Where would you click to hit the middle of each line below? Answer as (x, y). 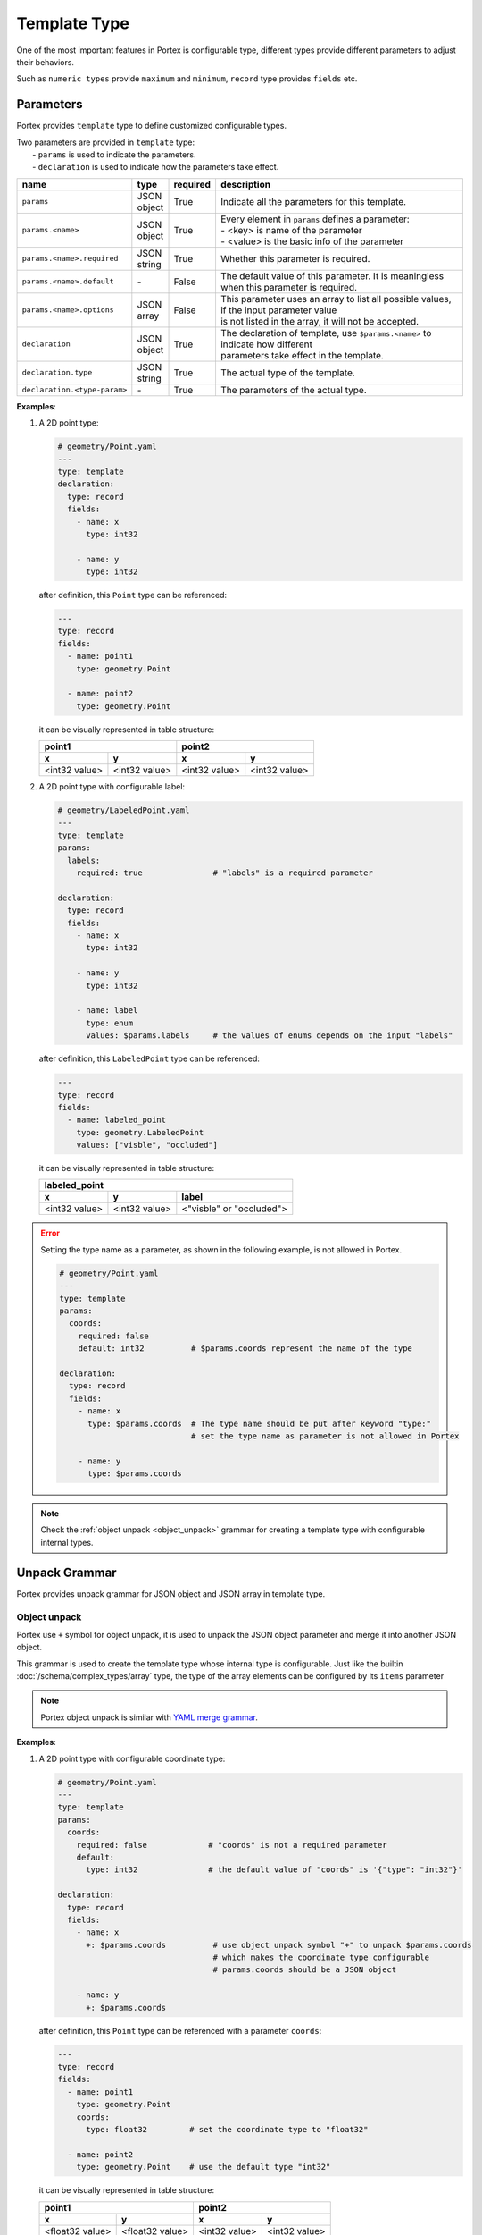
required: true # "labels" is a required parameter (225, 873)
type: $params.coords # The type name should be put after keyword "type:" (260, 1423)
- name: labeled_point (117, 1120)
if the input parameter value (278, 310)
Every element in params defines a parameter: (315, 219)
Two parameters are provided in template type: (106, 142)
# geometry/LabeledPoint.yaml (124, 810)
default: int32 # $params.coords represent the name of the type (245, 1349)
